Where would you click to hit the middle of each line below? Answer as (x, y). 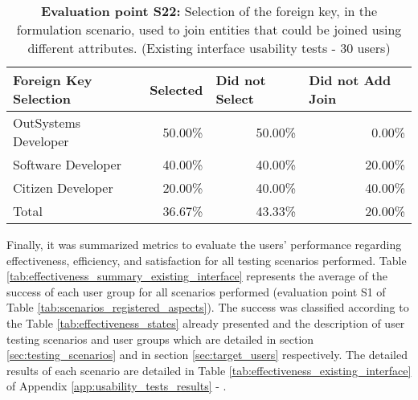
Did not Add (350, 80)
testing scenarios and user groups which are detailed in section (160, 339)
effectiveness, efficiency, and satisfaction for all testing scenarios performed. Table (207, 260)
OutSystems (47, 122)
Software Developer (67, 164)
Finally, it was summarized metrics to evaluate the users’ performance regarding (204, 244)
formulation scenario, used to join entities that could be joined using (209, 29)
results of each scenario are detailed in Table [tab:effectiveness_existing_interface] (209, 370)
